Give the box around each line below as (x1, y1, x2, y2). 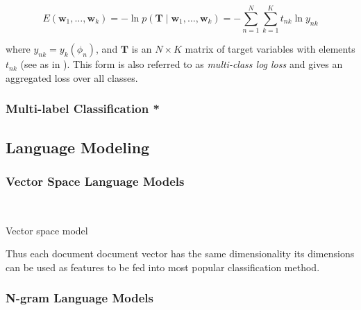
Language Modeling (6, 136, 150, 157)
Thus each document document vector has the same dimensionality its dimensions (6, 246, 355, 261)
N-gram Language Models (6, 289, 153, 307)
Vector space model (6, 223, 88, 237)
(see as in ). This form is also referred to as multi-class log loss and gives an (20, 57, 343, 71)
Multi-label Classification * (6, 100, 160, 117)
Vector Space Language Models (6, 172, 185, 189)
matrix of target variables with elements (185, 42, 355, 56)
